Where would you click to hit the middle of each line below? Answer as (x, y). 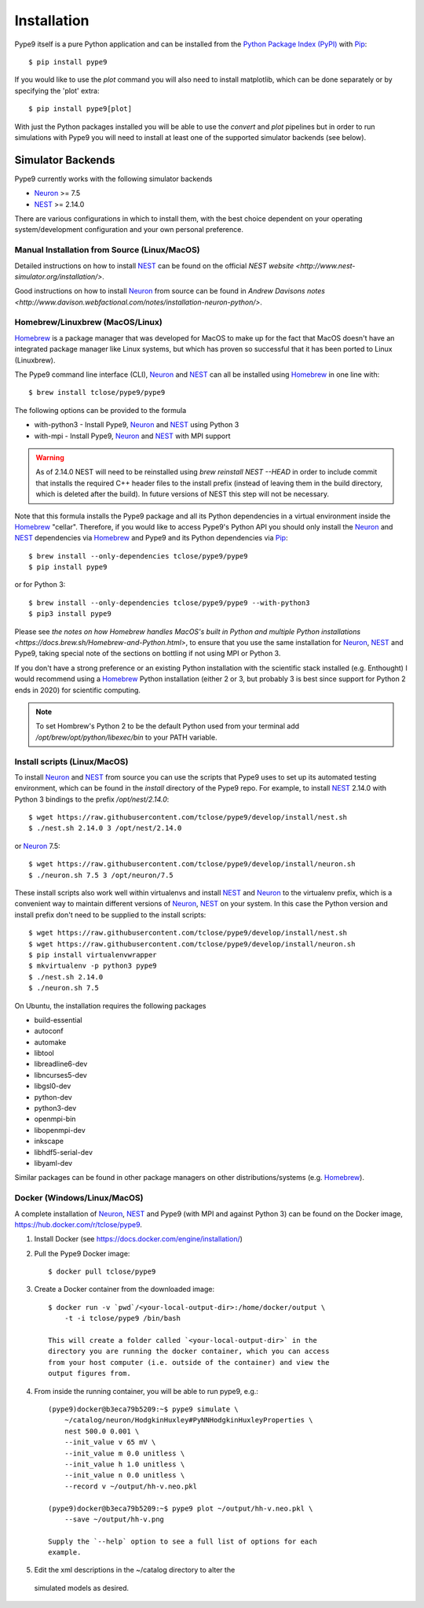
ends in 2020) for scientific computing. (78, 690)
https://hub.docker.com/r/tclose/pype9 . (79, 1224)
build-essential (58, 1020)
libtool (44, 1053)
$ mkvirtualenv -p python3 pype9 (93, 966)
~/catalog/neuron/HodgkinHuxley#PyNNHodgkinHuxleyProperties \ (188, 1420)
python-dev (53, 1097)
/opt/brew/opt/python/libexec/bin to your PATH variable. (126, 737)
